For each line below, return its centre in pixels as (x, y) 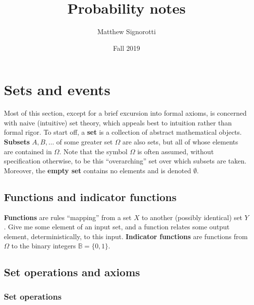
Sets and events (57, 90)
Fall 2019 (127, 48)
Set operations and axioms (72, 272)
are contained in (28, 151)
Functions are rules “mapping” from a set (68, 217)
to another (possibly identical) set (192, 217)
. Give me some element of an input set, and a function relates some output (117, 227)
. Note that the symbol (93, 151)
